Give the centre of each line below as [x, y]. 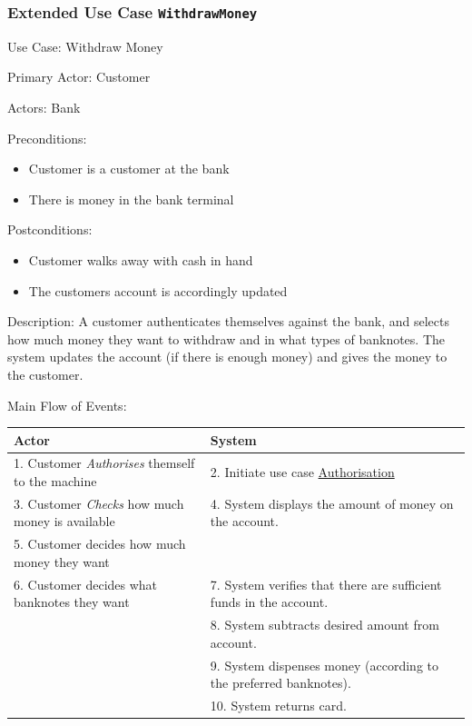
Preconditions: [47, 138]
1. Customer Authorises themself [104, 463]
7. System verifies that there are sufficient [326, 584]
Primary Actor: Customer [79, 77]
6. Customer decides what [86, 584]
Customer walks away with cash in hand [141, 259]
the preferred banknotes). [280, 683]
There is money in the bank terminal [131, 199]
